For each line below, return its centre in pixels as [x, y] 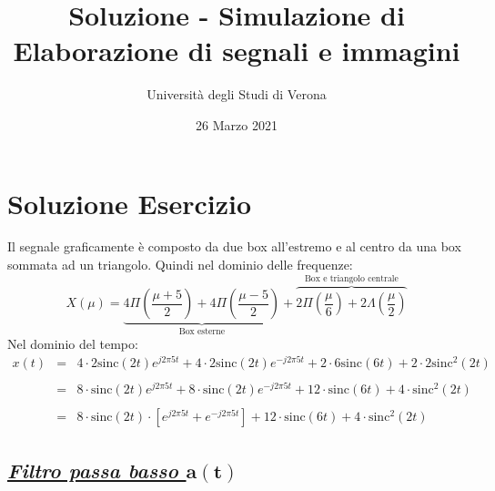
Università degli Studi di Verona [237, 94]
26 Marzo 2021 [237, 124]
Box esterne [202, 331]
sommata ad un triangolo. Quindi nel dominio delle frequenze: [180, 265]
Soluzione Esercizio [130, 203]
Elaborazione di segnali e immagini [237, 51]
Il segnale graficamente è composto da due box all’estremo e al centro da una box [234, 246]
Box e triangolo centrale [351, 279]
